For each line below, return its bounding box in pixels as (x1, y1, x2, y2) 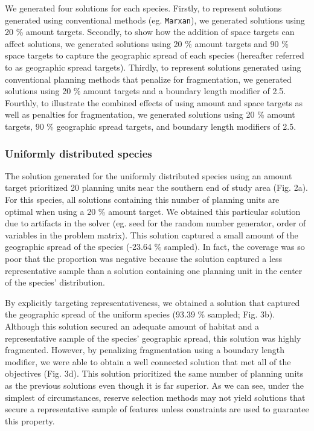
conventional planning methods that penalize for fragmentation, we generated (5, 72, 292, 85)
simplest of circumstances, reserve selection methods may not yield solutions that (5, 391, 306, 403)
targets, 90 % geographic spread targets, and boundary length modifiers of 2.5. (5, 120, 296, 132)
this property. (5, 414, 55, 427)
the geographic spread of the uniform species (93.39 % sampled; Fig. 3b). (5, 308, 275, 321)
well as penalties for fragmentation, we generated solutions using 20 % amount (5, 108, 295, 121)
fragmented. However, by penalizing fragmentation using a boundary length (5, 343, 285, 356)
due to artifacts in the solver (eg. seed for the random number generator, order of (5, 217, 306, 229)
